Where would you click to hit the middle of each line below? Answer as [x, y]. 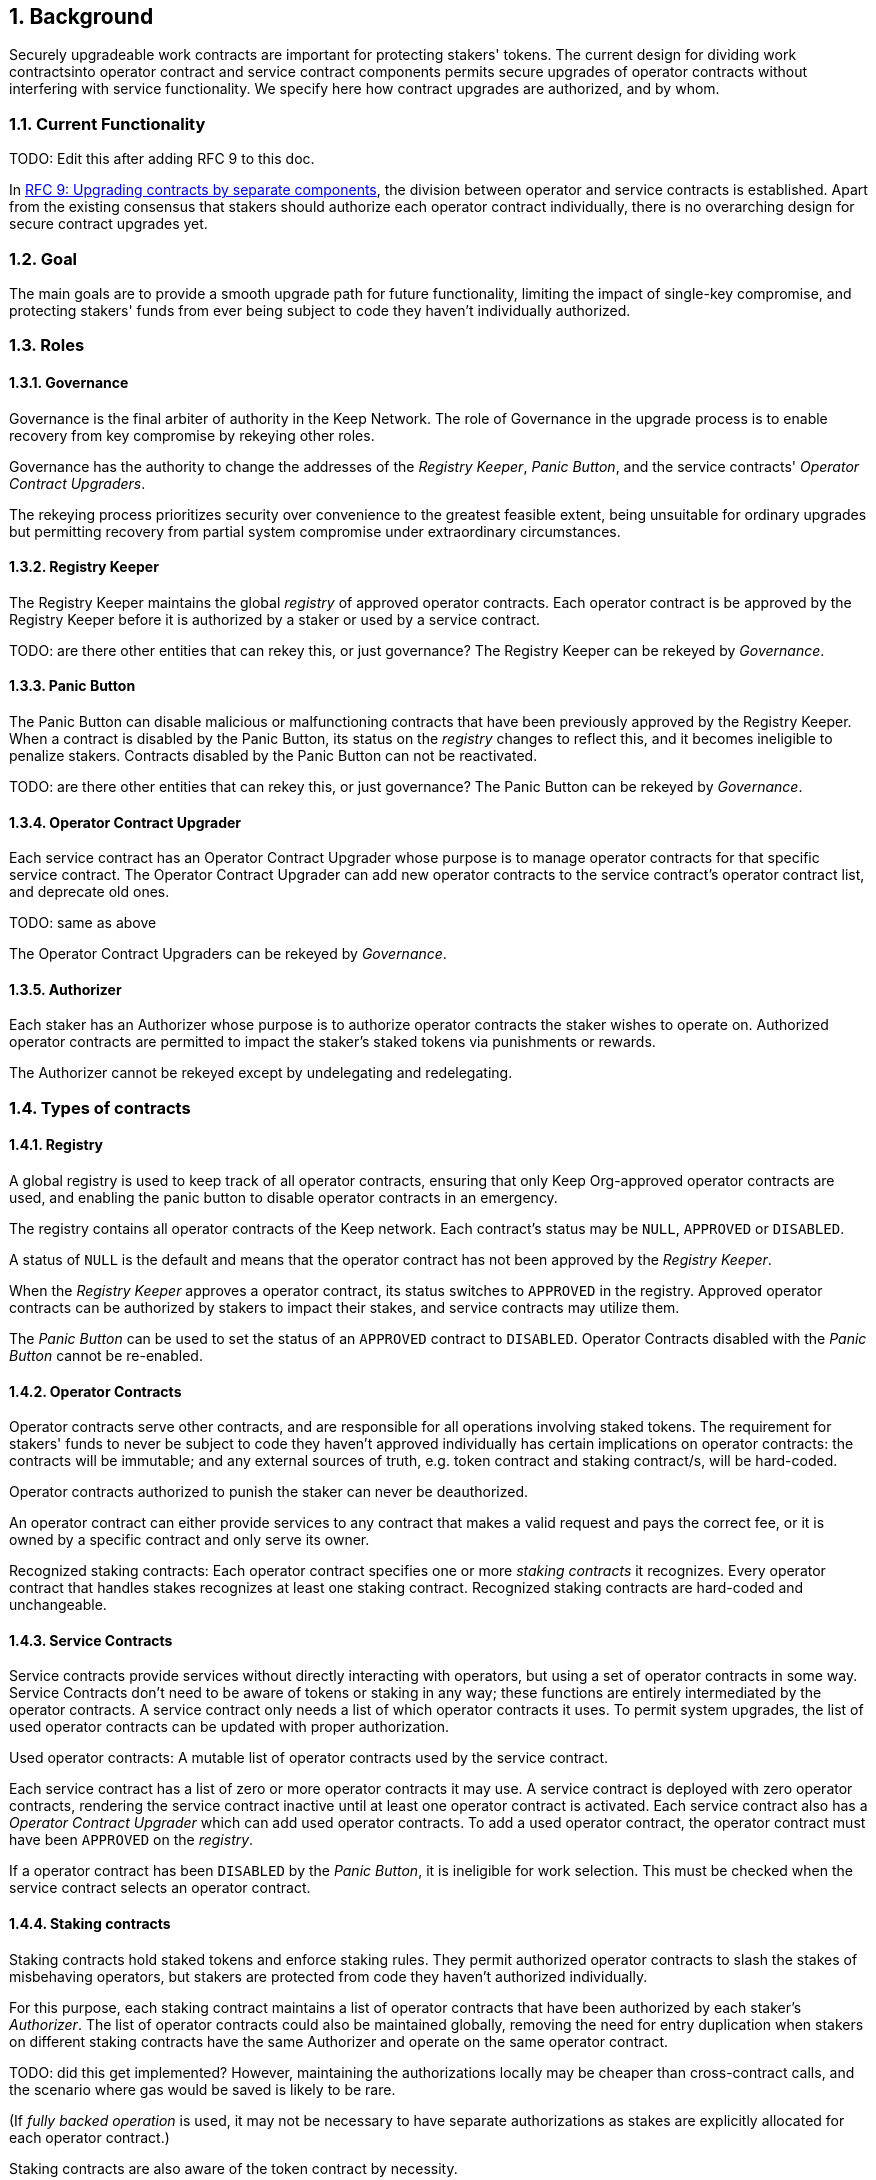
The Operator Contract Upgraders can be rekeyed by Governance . [228, 954]
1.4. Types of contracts [100, 1107]
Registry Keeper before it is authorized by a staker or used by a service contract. [275, 619]
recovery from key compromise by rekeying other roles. [192, 435]
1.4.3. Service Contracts [91, 1640]
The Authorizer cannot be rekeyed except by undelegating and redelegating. [261, 1073]
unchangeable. [58, 1605]
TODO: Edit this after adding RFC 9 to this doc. [162, 159]
